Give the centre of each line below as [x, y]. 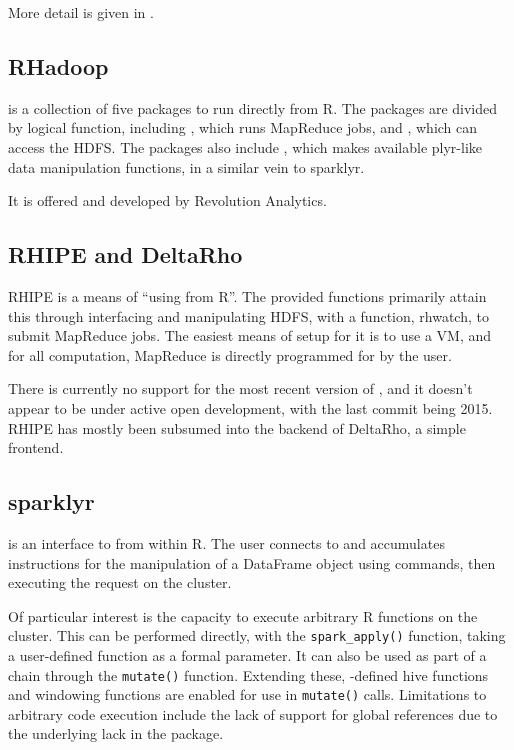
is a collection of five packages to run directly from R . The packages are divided [252, 107]
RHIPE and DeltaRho [125, 254]
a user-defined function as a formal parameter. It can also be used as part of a [247, 654]
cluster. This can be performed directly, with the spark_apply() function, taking [257, 635]
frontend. [36, 447]
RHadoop [58, 65]
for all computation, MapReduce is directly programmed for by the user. [230, 354]
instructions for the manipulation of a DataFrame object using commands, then [252, 562]
